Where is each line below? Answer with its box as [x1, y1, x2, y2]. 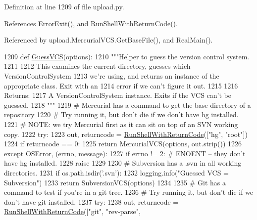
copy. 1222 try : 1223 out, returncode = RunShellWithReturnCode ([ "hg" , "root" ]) [4, 129, 248, 139]
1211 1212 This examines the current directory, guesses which [4, 61, 191, 71]
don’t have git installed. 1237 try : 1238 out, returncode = [4, 196, 179, 207]
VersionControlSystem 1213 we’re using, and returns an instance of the [4, 70, 219, 81]
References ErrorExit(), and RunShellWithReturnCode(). [4, 18, 178, 28]
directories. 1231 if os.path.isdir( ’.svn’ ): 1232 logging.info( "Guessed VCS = [4, 167, 229, 177]
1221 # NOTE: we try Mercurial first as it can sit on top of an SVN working [4, 119, 238, 129]
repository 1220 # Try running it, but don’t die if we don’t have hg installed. [4, 109, 239, 120]
